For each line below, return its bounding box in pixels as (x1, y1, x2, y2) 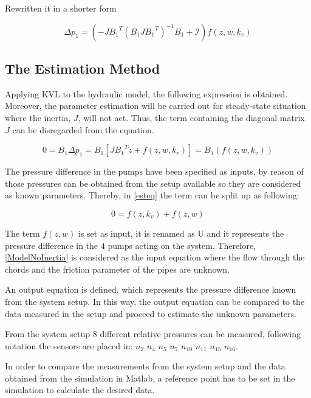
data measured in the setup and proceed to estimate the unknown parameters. (5, 307, 296, 319)
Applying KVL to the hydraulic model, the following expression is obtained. (5, 87, 288, 100)
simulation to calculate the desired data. (5, 383, 155, 396)
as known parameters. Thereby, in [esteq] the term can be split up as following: (5, 189, 299, 201)
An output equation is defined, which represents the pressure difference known (5, 283, 296, 296)
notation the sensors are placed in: (5, 339, 133, 352)
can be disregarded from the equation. (12, 123, 154, 136)
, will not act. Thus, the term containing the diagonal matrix (78, 111, 305, 124)
